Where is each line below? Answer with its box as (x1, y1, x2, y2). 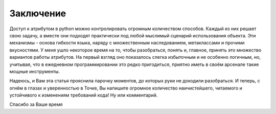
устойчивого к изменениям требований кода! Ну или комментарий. (9, 92, 158, 98)
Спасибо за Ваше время (9, 101, 63, 107)
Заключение (9, 8, 66, 19)
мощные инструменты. (9, 68, 60, 74)
